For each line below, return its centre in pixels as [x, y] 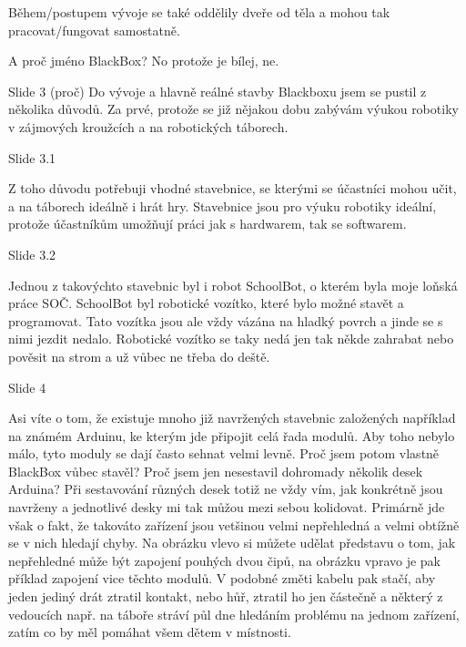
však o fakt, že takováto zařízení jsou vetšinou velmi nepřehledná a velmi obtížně [234, 524]
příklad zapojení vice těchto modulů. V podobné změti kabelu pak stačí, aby [222, 578]
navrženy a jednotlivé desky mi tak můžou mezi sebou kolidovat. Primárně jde [227, 507]
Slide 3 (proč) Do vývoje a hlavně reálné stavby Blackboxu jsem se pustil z [218, 91]
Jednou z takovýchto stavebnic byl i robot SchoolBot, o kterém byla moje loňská [233, 285]
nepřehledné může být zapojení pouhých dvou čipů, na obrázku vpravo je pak [225, 560]
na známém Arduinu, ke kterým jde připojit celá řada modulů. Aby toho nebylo [232, 435]
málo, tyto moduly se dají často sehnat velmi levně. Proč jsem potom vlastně [224, 453]
